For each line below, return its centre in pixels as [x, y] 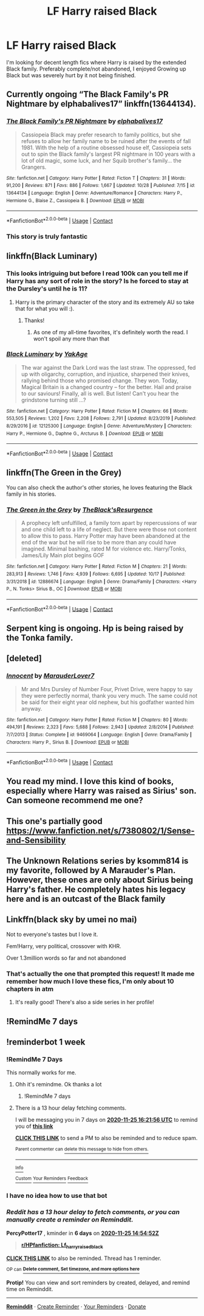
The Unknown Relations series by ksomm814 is [97, 861]
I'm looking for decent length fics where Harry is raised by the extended [96, 62]
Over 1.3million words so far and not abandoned [66, 958]
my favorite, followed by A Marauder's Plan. [91, 871]
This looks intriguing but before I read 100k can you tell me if [97, 273]
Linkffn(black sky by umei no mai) [72, 920]
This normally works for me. [41, 1072]
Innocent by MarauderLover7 [50, 676]
